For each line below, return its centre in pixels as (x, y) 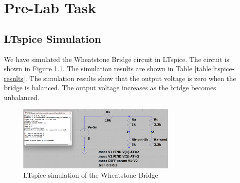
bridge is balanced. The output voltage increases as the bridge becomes (110, 88)
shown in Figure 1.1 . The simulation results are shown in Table (98, 69)
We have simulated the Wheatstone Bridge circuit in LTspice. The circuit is (117, 59)
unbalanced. (22, 97)
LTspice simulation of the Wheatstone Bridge (91, 175)
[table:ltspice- (214, 69)
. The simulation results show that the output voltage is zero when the (130, 78)
